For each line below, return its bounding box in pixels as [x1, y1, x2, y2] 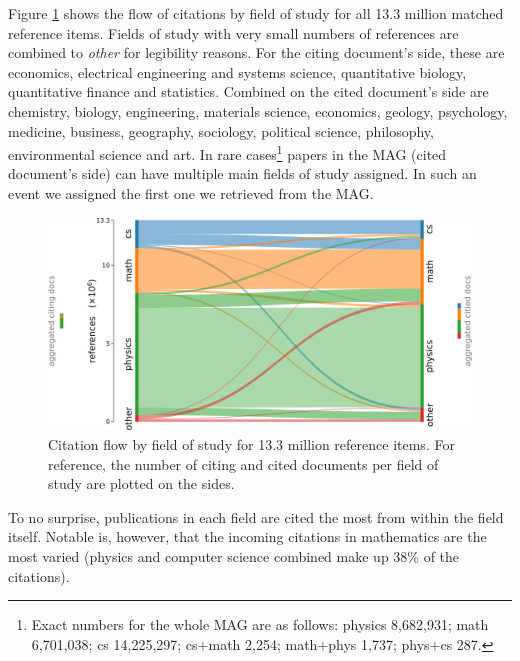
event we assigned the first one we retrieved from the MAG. [8, 183, 374, 203]
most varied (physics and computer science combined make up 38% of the [8, 545, 460, 566]
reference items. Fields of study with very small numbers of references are [8, 22, 459, 43]
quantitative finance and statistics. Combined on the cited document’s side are [8, 81, 489, 102]
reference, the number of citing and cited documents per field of [48, 453, 439, 474]
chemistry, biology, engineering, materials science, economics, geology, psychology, [8, 100, 508, 121]
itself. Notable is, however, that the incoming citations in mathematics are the [8, 526, 487, 547]
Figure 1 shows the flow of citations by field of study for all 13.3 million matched [8, 3, 504, 23]
